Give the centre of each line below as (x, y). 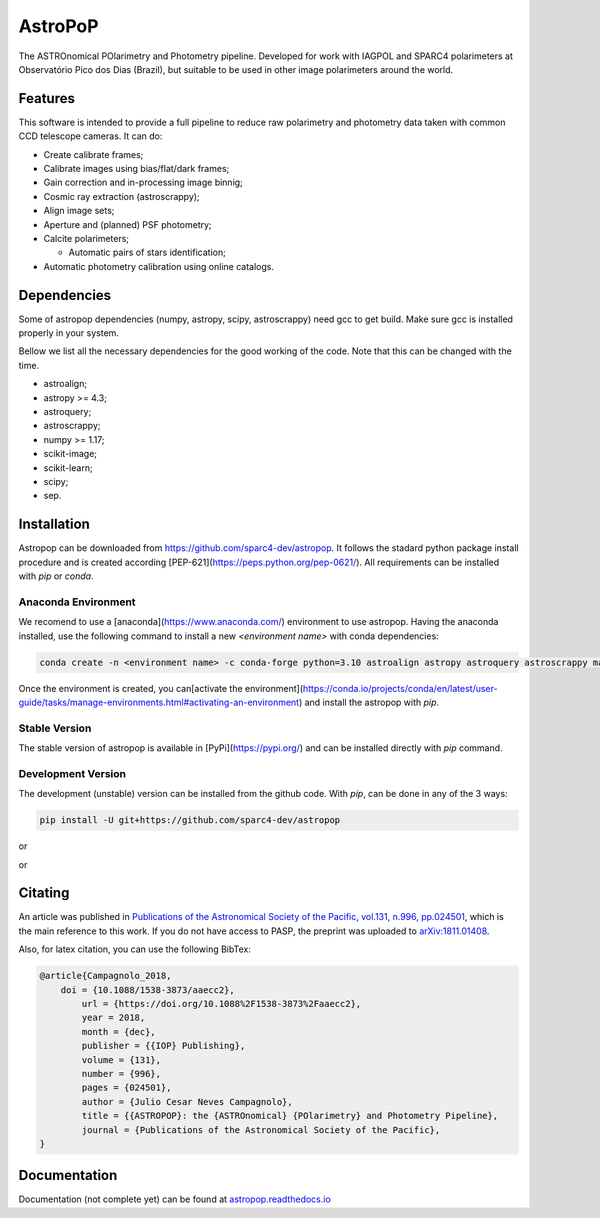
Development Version (72, 773)
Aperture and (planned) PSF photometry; (127, 224)
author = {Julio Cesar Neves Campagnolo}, (187, 1101)
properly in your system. (69, 333)
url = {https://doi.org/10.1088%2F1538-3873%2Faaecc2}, (221, 1004)
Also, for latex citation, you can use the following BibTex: (135, 949)
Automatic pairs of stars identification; (147, 252)
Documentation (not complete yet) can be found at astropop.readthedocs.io (175, 1199)
